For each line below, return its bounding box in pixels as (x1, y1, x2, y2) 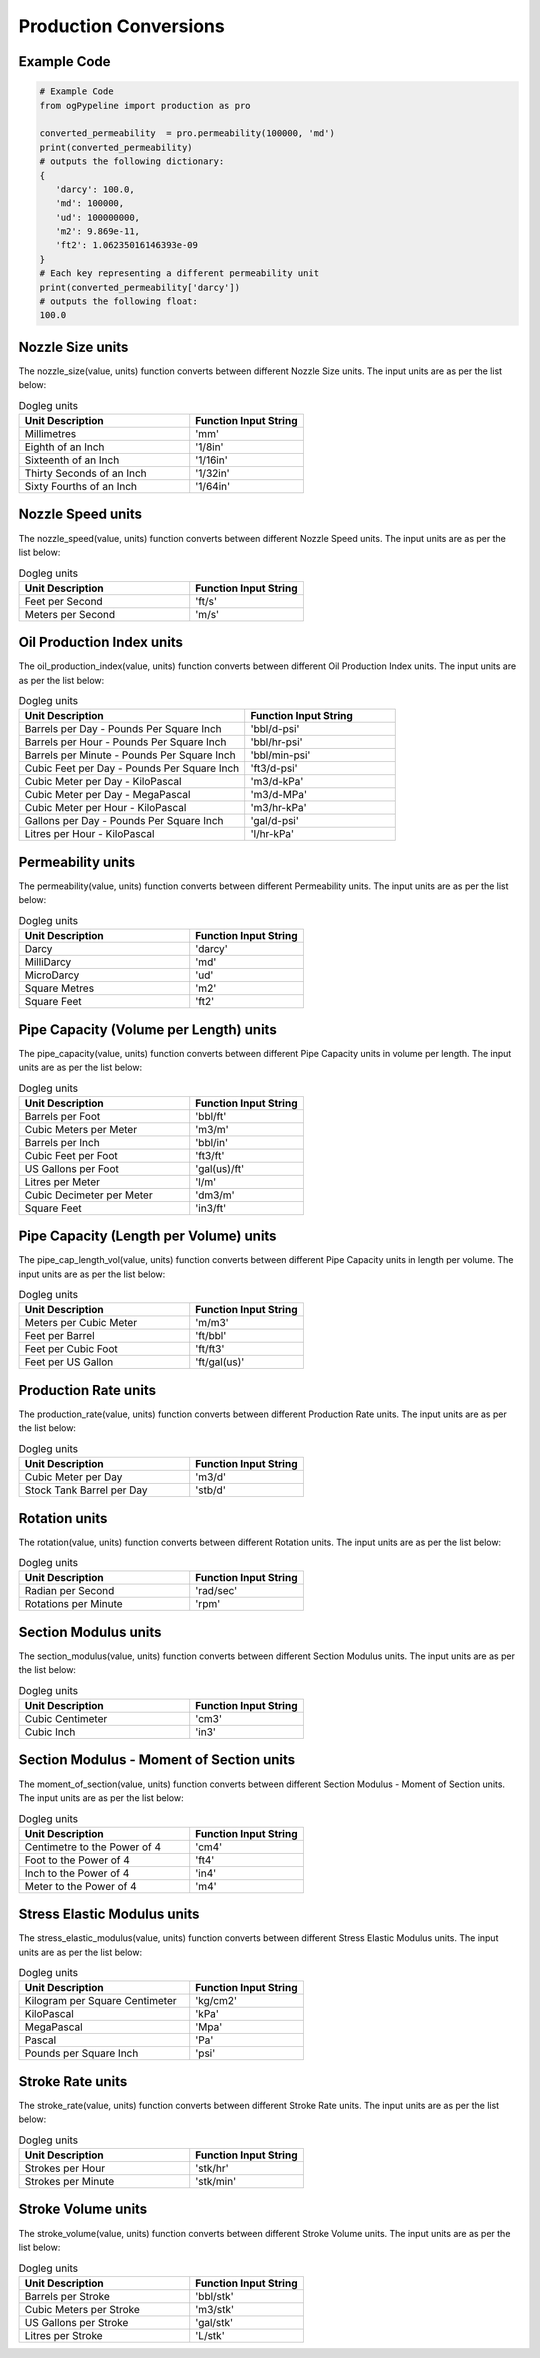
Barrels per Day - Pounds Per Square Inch (24, 722, 222, 736)
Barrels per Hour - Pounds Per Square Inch (24, 735, 227, 749)
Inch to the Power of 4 (24, 1866, 130, 1880)
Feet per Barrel (24, 1329, 95, 1343)
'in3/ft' (195, 1201, 227, 1215)
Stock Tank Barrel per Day (24, 1483, 149, 1497)
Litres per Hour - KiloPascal (24, 827, 155, 841)
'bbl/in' (195, 1135, 229, 1149)
